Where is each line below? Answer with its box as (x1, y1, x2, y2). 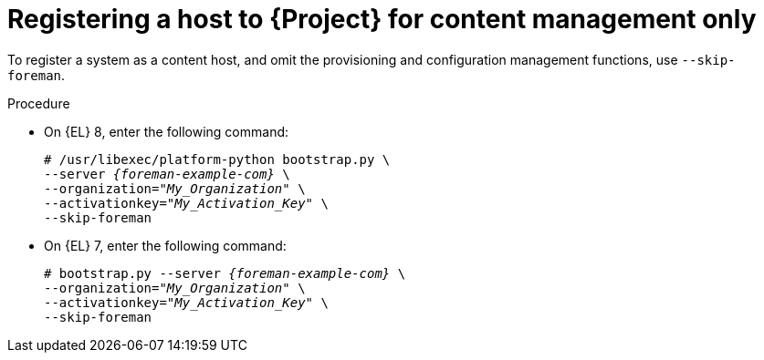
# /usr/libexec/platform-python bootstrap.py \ (44, 151, 391, 167)
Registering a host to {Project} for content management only (7, 4, 757, 35)
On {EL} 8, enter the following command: (44, 123, 289, 139)
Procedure (7, 95, 70, 111)
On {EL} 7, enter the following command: (44, 237, 287, 253)
